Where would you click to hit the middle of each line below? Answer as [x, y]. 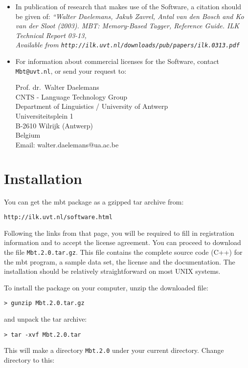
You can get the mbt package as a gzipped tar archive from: [94, 201]
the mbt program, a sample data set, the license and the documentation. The [120, 261]
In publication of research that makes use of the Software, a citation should [128, 6]
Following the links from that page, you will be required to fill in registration [119, 233]
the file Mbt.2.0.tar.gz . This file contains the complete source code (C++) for [123, 252]
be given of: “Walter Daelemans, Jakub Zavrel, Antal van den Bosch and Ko [130, 16]
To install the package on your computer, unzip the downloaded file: [106, 287]
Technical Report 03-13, [51, 35]
